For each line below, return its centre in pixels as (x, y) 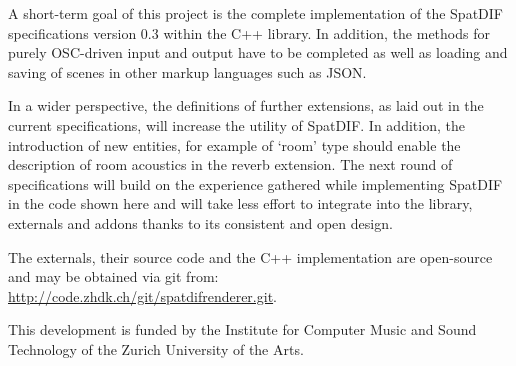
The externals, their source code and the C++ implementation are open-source (250, 256)
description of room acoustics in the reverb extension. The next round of (230, 164)
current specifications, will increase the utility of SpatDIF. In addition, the (236, 124)
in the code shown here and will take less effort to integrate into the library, (240, 203)
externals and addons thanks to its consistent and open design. (200, 222)
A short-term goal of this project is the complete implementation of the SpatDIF (255, 13)
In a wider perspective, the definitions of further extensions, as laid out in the (246, 105)
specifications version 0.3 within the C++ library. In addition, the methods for (249, 32)
